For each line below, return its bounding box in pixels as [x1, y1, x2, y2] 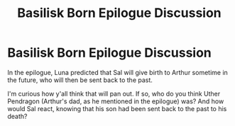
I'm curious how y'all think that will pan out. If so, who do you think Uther [7, 89, 221, 98]
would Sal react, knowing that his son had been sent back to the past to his [7, 104, 227, 113]
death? [7, 112, 28, 120]
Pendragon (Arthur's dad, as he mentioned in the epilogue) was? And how [7, 97, 224, 105]
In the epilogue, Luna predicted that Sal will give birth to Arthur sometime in [7, 68, 229, 76]
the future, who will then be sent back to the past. [7, 76, 153, 84]
